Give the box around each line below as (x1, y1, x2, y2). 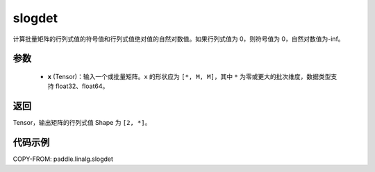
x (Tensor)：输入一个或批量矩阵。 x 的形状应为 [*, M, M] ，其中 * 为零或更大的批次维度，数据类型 (47, 72, 331, 80)
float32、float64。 (55, 82, 109, 90)
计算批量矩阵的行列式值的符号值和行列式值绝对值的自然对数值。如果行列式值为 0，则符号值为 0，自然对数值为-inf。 (12, 35, 344, 43)
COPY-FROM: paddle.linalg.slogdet (12, 155, 114, 163)
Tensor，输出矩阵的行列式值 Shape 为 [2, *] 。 (12, 119, 151, 127)
